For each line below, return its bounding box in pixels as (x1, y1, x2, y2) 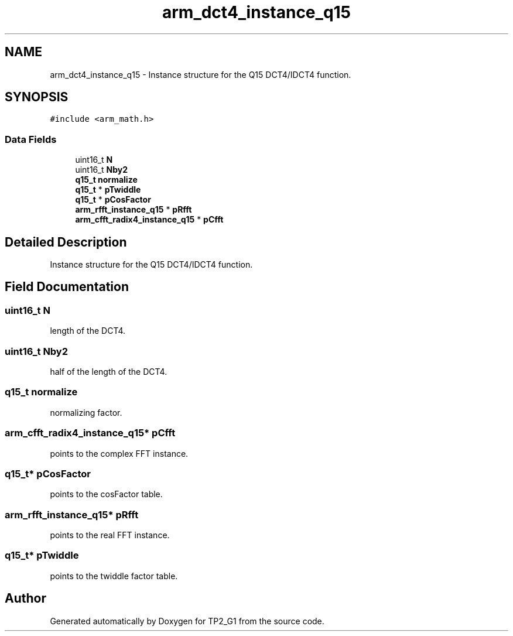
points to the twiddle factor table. (50, 570, 178, 581)
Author (5, 591, 46, 606)
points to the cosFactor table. (50, 489, 163, 500)
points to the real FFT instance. (50, 530, 170, 540)
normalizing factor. (50, 407, 122, 418)
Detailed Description (5, 234, 127, 249)
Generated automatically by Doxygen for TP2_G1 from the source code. (50, 616, 324, 626)
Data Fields (5, 133, 57, 145)
